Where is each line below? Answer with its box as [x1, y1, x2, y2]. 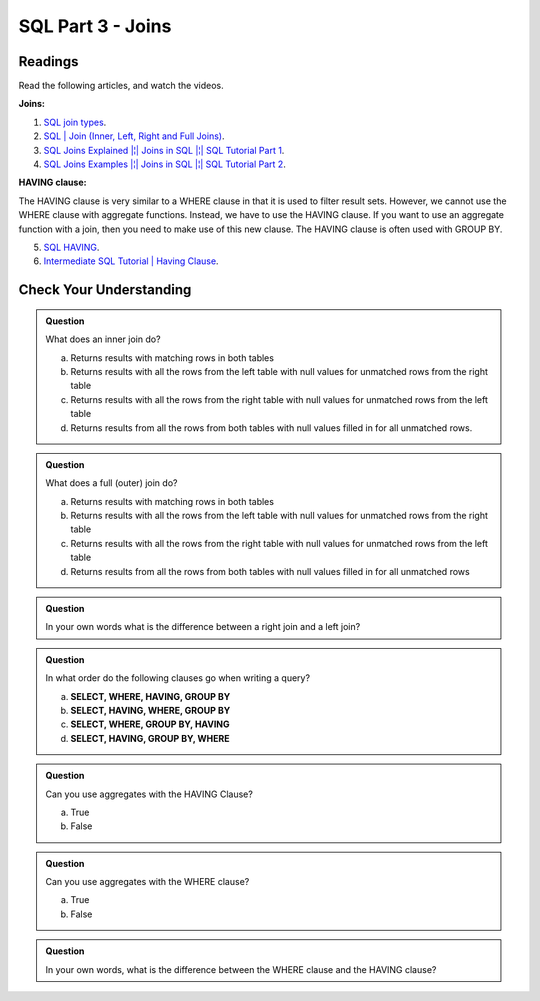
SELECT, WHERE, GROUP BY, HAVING [70, 718, 230, 730]
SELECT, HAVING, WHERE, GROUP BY [70, 704, 231, 716]
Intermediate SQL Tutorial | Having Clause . [43, 255, 219, 267]
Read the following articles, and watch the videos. [18, 80, 224, 92]
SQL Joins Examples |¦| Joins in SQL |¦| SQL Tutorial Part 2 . [43, 158, 287, 170]
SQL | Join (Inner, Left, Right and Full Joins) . [43, 130, 225, 142]
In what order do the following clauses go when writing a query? [45, 672, 310, 684]
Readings [18, 53, 79, 70]
